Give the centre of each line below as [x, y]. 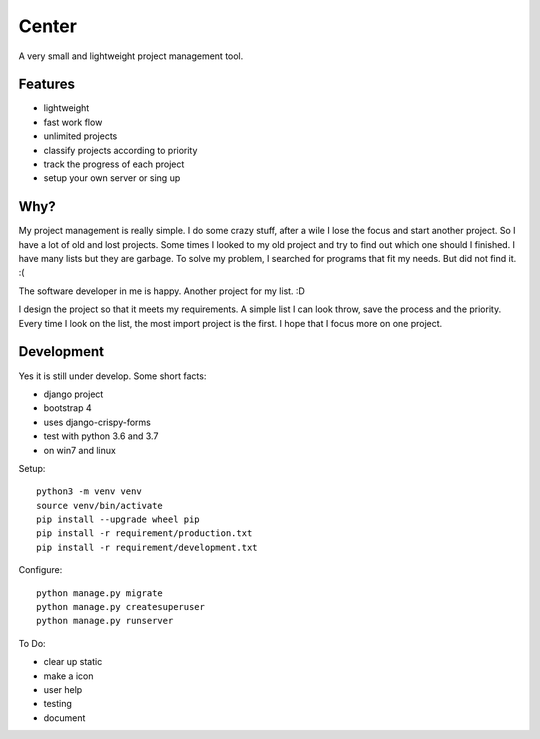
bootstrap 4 [67, 408]
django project [73, 394]
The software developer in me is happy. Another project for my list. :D [161, 291]
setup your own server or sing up [112, 178]
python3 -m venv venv [89, 491]
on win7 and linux [80, 450]
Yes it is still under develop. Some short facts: [112, 376]
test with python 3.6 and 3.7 [101, 436]
